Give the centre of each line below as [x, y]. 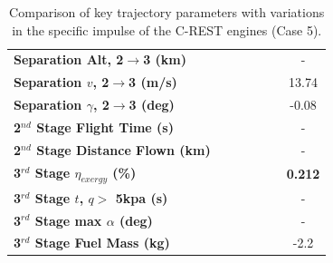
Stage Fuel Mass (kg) [102, 243]
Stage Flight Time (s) [105, 127]
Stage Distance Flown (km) [124, 149]
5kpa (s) [142, 197]
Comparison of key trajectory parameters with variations [167, 12]
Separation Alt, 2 [69, 59]
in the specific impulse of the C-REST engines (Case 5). [167, 29]
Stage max [68, 220]
